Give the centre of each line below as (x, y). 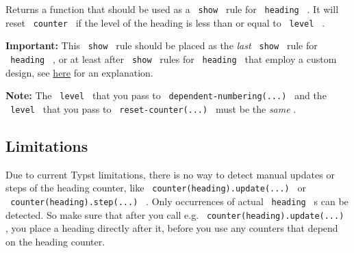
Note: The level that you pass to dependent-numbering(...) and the (166, 95)
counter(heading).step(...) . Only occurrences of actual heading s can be (179, 201)
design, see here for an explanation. (79, 72)
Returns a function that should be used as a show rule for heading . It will (172, 9)
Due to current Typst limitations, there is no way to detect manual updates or (170, 174)
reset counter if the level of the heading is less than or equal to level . (165, 22)
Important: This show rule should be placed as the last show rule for (162, 45)
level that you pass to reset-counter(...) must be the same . (153, 108)
